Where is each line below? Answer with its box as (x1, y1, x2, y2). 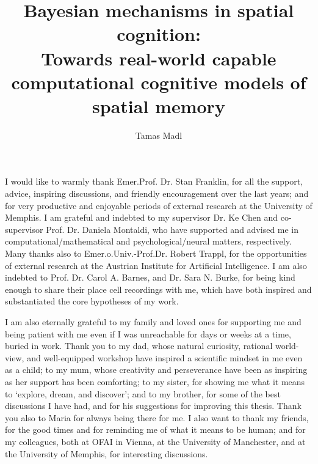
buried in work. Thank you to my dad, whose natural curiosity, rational (5, 339, 273, 352)
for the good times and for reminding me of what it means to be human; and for (5, 423, 306, 436)
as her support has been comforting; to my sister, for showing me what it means (5, 375, 305, 388)
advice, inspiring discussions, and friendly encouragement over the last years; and (5, 187, 309, 200)
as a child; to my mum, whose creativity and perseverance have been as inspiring (5, 363, 308, 376)
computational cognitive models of (11, 69, 306, 94)
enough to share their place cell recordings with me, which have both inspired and (5, 282, 312, 295)
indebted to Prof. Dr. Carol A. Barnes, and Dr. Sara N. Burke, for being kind (5, 271, 295, 284)
